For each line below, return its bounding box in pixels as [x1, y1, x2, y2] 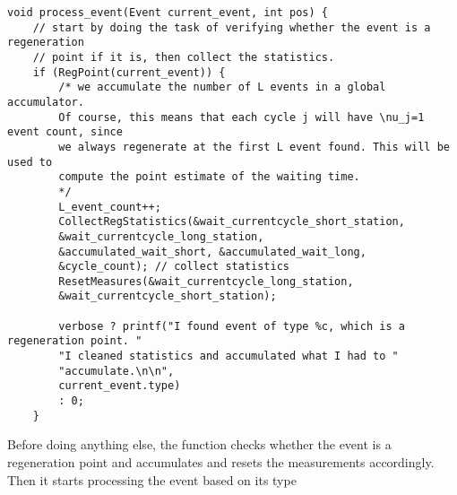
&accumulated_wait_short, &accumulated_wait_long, [58, 245, 366, 258]
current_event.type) [58, 379, 181, 393]
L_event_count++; [58, 200, 161, 213]
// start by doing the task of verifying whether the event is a [32, 21, 431, 34]
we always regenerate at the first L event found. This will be [58, 140, 450, 153]
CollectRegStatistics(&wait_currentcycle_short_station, [58, 215, 405, 229]
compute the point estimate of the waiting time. [58, 170, 360, 184]
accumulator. [7, 95, 84, 109]
